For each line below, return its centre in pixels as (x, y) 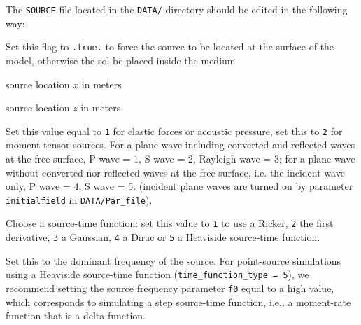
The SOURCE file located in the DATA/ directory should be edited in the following (177, 9)
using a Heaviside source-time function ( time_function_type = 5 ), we (157, 274)
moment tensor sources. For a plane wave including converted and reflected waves (180, 145)
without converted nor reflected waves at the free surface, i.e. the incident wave (175, 172)
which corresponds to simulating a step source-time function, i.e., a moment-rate (178, 302)
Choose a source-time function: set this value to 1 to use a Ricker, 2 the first (170, 223)
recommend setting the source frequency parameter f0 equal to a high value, (170, 288)
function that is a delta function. (76, 316)
